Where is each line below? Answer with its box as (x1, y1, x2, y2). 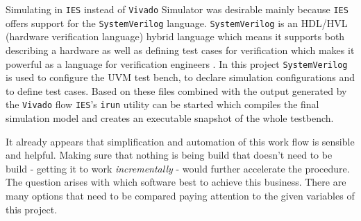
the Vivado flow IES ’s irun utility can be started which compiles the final (6, 97, 319, 112)
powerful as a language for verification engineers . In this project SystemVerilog (6, 56, 348, 71)
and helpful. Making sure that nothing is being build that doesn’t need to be (6, 148, 333, 162)
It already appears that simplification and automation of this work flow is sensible (6, 134, 355, 148)
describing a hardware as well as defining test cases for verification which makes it (6, 42, 355, 57)
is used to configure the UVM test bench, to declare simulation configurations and (6, 70, 355, 85)
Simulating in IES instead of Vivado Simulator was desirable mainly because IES (6, 2, 349, 16)
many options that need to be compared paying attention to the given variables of (6, 188, 355, 202)
